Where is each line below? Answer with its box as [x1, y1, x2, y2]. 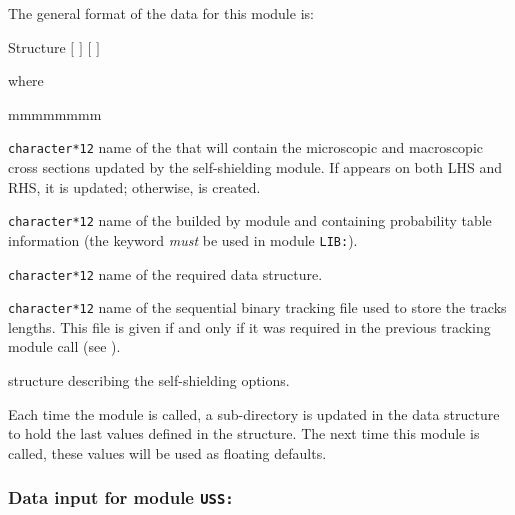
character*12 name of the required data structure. [8, 263, 323, 284]
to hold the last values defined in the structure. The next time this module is [8, 423, 480, 444]
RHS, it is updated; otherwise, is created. [8, 176, 261, 197]
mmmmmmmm [8, 103, 102, 124]
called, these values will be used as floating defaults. [8, 442, 327, 463]
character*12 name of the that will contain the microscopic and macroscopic [8, 137, 483, 158]
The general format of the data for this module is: [8, 3, 314, 23]
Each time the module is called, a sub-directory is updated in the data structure [8, 403, 500, 424]
